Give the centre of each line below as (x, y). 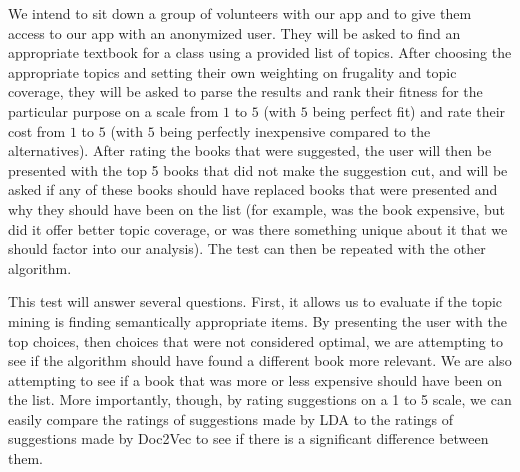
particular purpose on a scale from (113, 110)
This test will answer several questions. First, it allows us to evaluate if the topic (255, 301)
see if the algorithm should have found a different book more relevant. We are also (260, 360)
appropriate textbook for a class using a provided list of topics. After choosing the (260, 52)
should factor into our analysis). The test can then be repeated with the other (247, 248)
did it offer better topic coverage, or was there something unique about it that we (258, 228)
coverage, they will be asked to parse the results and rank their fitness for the (245, 91)
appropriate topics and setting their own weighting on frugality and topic (232, 71)
